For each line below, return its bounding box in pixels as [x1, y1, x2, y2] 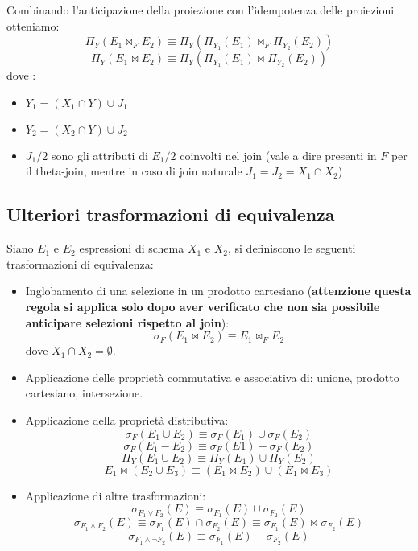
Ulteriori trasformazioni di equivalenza [6, 202, 335, 227]
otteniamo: [6, 17, 60, 34]
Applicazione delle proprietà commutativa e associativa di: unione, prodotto [25, 368, 399, 385]
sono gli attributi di [51, 146, 148, 163]
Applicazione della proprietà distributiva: [25, 411, 229, 428]
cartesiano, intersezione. [25, 384, 143, 401]
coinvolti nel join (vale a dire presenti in [180, 146, 377, 163]
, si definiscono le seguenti [228, 240, 356, 257]
